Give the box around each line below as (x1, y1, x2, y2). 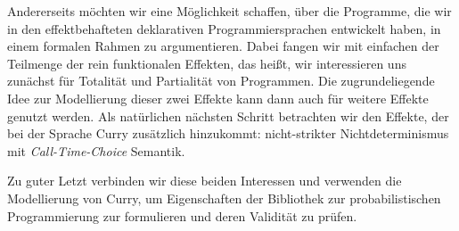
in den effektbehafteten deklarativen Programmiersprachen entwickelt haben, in (7, 19, 441, 37)
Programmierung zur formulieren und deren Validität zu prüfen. (7, 206, 357, 225)
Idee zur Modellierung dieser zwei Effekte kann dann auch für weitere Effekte (7, 88, 429, 107)
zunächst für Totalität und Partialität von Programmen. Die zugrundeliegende (7, 71, 435, 90)
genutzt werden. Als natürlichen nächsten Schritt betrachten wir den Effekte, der (7, 106, 449, 125)
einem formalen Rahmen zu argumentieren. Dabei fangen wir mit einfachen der (7, 37, 439, 55)
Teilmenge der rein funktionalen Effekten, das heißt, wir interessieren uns (7, 54, 406, 72)
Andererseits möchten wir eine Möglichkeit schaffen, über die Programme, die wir (7, 2, 452, 20)
